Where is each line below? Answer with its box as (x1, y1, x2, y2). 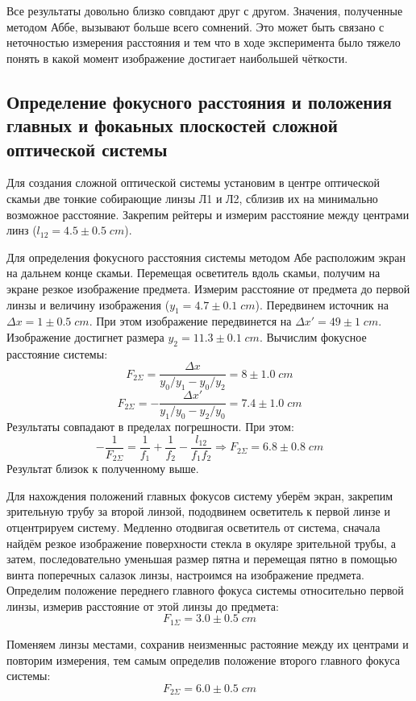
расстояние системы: (6, 345, 108, 362)
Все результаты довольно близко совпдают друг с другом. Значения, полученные (6, 2, 403, 19)
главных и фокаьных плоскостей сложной (6, 113, 338, 138)
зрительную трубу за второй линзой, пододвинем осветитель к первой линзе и (6, 503, 390, 520)
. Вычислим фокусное (259, 328, 367, 345)
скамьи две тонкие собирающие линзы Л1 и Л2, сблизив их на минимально (6, 189, 378, 206)
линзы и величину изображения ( (6, 296, 170, 313)
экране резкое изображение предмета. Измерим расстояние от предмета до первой (6, 280, 410, 297)
